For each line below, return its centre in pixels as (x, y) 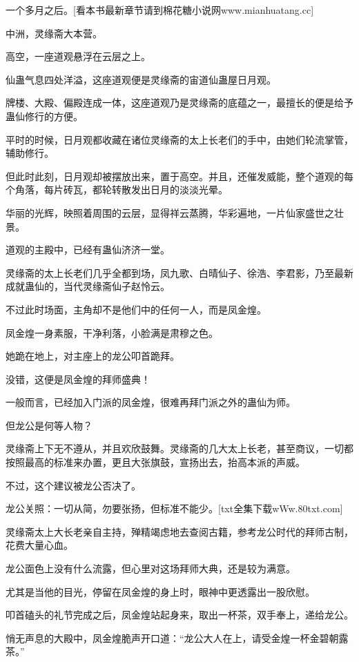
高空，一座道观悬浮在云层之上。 (78, 56)
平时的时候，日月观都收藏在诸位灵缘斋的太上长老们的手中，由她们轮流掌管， (179, 139)
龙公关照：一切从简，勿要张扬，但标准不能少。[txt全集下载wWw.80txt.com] (174, 508)
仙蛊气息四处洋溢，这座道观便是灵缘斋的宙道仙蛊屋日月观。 (141, 79)
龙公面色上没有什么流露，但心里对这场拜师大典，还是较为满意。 (151, 568)
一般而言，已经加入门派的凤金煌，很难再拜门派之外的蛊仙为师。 (151, 402)
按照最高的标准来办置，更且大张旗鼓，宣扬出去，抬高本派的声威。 (155, 462)
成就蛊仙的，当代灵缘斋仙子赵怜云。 (88, 286)
